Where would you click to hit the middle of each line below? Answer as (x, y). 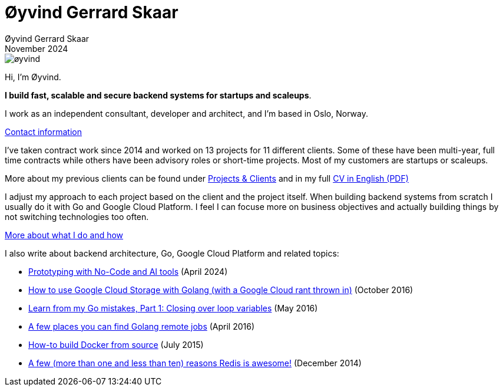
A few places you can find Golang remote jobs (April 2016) (142, 326)
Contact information (43, 132)
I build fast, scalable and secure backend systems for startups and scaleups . (158, 95)
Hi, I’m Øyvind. (33, 77)
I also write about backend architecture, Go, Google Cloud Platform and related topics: (172, 253)
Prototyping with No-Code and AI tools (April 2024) (128, 271)
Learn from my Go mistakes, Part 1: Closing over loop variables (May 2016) (173, 308)
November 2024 (37, 48)
